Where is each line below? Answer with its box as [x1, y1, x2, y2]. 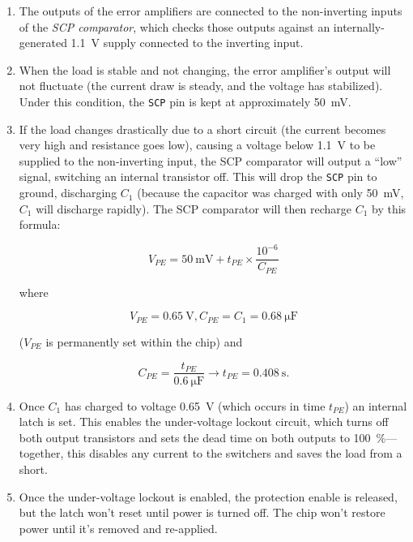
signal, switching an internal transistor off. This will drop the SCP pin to [19, 168, 377, 185]
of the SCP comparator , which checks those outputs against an [19, 18, 330, 35]
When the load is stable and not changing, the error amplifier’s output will [19, 61, 391, 78]
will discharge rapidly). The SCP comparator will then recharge [36, 200, 351, 217]
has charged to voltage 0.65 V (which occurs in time [64, 397, 326, 414]
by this [371, 200, 407, 217]
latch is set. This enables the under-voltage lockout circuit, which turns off [19, 413, 389, 430]
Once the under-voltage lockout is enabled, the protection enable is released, [19, 488, 398, 505]
